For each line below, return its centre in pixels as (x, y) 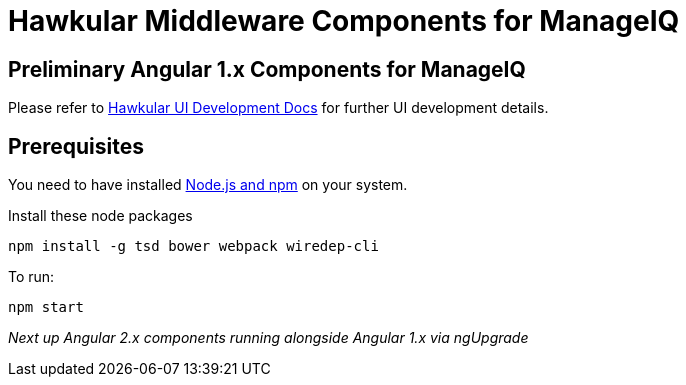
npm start (46, 307)
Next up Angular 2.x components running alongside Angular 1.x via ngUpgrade (268, 338)
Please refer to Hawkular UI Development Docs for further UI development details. (278, 108)
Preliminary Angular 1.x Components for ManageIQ (267, 69)
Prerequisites (76, 146)
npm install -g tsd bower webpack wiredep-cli (193, 246)
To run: (31, 277)
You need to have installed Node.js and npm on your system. (208, 185)
